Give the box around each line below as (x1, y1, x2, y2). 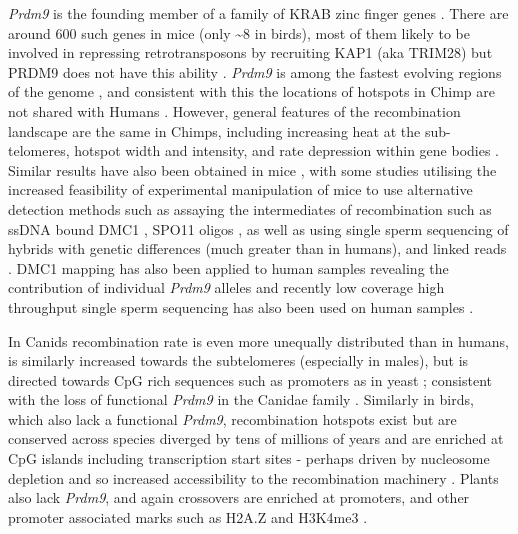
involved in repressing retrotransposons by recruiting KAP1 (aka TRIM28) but (8, 42, 493, 63)
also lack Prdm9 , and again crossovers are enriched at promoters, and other (8, 487, 470, 508)
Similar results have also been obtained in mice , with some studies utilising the (8, 159, 497, 180)
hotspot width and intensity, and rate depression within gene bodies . (74, 140, 500, 161)
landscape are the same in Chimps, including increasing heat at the (8, 120, 421, 141)
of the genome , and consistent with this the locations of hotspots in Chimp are (8, 81, 495, 102)
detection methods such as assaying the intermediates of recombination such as (8, 198, 492, 219)
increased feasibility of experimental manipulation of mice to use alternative (8, 179, 473, 200)
